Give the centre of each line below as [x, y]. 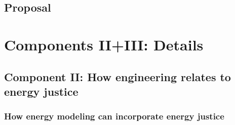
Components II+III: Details [104, 44]
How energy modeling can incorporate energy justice [114, 116]
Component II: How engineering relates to [117, 76]
